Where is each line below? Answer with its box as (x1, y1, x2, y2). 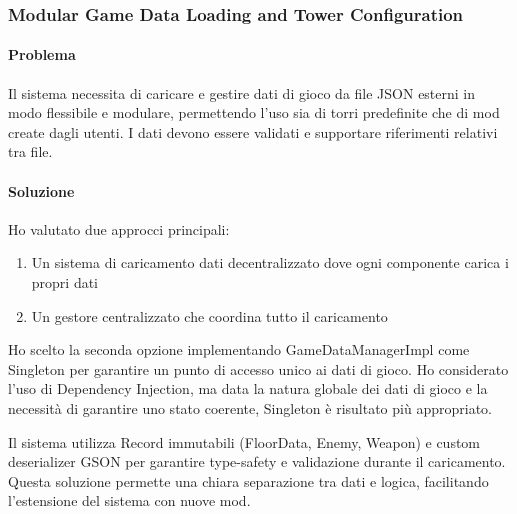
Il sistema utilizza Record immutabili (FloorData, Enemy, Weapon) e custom (8, 431, 481, 452)
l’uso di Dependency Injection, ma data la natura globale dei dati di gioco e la (8, 378, 488, 399)
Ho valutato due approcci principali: (8, 218, 230, 239)
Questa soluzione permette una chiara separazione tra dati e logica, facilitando (8, 470, 489, 491)
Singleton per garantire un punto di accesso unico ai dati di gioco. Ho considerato (8, 358, 509, 379)
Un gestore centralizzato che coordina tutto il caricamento (31, 305, 388, 326)
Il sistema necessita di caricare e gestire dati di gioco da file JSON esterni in (8, 82, 476, 103)
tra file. (8, 141, 53, 162)
